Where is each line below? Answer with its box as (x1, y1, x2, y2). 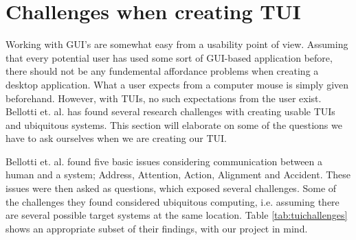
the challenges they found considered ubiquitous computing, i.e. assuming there (5, 194, 340, 208)
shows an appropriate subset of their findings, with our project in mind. (5, 221, 308, 235)
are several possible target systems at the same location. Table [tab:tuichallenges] (5, 208, 348, 222)
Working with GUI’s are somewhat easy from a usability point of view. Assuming (5, 37, 348, 51)
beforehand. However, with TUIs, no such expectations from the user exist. (5, 91, 322, 105)
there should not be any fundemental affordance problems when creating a (5, 64, 319, 78)
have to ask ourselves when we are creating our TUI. (5, 131, 227, 145)
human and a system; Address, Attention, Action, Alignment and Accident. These (5, 167, 351, 182)
